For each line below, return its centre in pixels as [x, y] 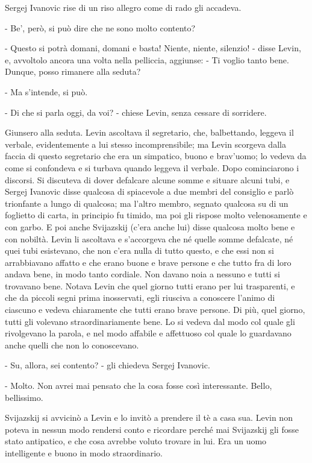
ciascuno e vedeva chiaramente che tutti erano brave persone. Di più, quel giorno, [155, 310]
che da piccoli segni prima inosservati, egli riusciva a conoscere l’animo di [140, 298]
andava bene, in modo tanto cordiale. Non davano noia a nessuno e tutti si [142, 274]
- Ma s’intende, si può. [46, 91]
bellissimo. [24, 397]
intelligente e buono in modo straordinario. [84, 453]
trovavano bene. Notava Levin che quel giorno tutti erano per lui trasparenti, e [150, 285]
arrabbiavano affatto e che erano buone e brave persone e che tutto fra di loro [148, 262]
